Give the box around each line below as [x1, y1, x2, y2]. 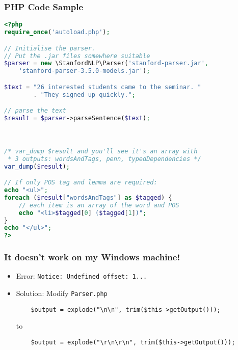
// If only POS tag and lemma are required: [4, 179, 157, 186]
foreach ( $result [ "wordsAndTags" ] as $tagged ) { [4, 194, 172, 201]
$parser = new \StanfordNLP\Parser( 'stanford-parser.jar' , [4, 60, 208, 67]
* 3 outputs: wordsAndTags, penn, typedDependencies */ [8, 155, 201, 163]
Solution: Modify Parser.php [16, 288, 108, 299]
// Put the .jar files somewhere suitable [4, 52, 150, 60]
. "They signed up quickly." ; [33, 91, 136, 98]
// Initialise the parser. [4, 44, 95, 52]
